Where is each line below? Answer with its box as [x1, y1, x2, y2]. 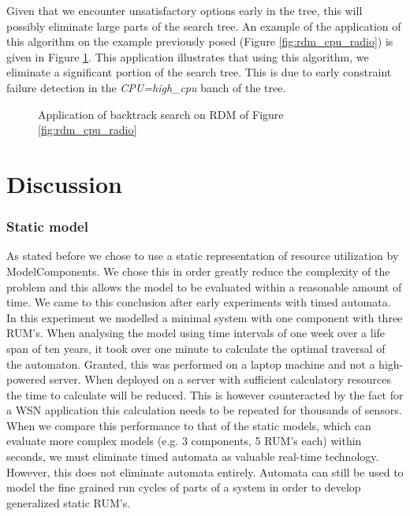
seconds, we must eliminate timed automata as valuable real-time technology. [6, 448, 379, 465]
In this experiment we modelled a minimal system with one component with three [6, 309, 403, 325]
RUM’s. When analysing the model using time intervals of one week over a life [6, 325, 386, 341]
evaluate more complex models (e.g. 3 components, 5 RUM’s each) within [6, 432, 362, 449]
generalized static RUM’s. [6, 494, 131, 510]
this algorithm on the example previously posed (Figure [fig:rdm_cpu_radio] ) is [6, 33, 393, 50]
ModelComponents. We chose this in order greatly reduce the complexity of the [6, 262, 390, 279]
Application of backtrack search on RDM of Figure [38, 106, 284, 122]
